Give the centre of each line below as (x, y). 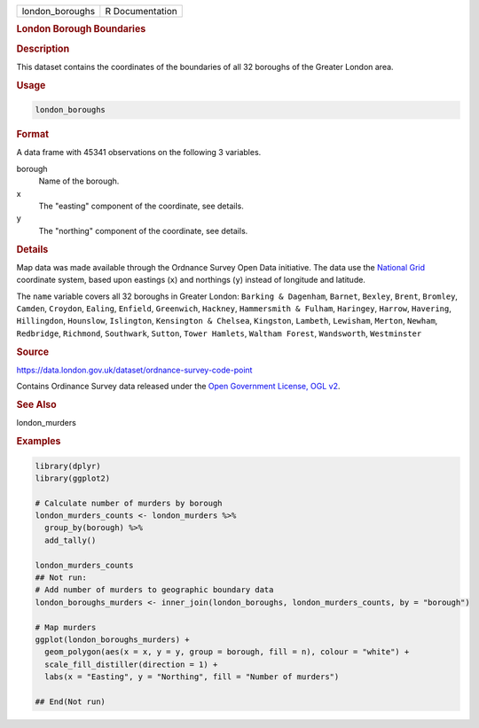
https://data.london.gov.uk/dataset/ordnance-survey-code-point (134, 370)
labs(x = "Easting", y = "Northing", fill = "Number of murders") (192, 677)
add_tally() (71, 540)
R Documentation (141, 11)
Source (33, 352)
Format (32, 135)
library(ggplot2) (73, 478)
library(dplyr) (68, 466)
